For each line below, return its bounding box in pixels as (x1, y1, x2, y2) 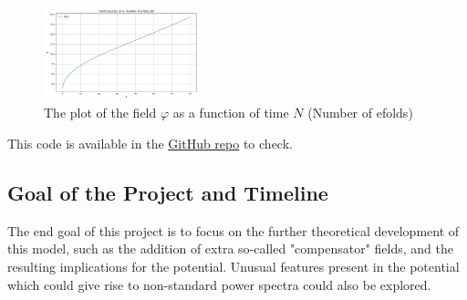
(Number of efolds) (307, 103, 413, 122)
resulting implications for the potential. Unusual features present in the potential (7, 256, 460, 275)
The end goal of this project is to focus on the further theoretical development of (7, 221, 460, 240)
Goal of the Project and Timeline (7, 178, 328, 206)
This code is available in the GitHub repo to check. (7, 133, 293, 152)
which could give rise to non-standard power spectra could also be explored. (7, 274, 431, 294)
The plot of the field (44, 103, 157, 122)
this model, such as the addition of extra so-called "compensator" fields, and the (7, 239, 453, 258)
